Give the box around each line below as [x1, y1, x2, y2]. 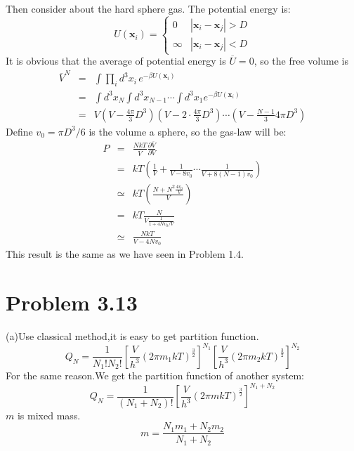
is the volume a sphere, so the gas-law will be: [88, 124, 287, 138]
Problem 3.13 [6, 287, 138, 316]
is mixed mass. [17, 407, 81, 422]
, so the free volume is [254, 53, 348, 68]
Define [6, 124, 33, 138]
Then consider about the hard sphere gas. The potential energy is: [6, 1, 291, 15]
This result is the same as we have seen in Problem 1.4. [6, 247, 244, 261]
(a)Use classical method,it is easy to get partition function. [6, 328, 259, 343]
